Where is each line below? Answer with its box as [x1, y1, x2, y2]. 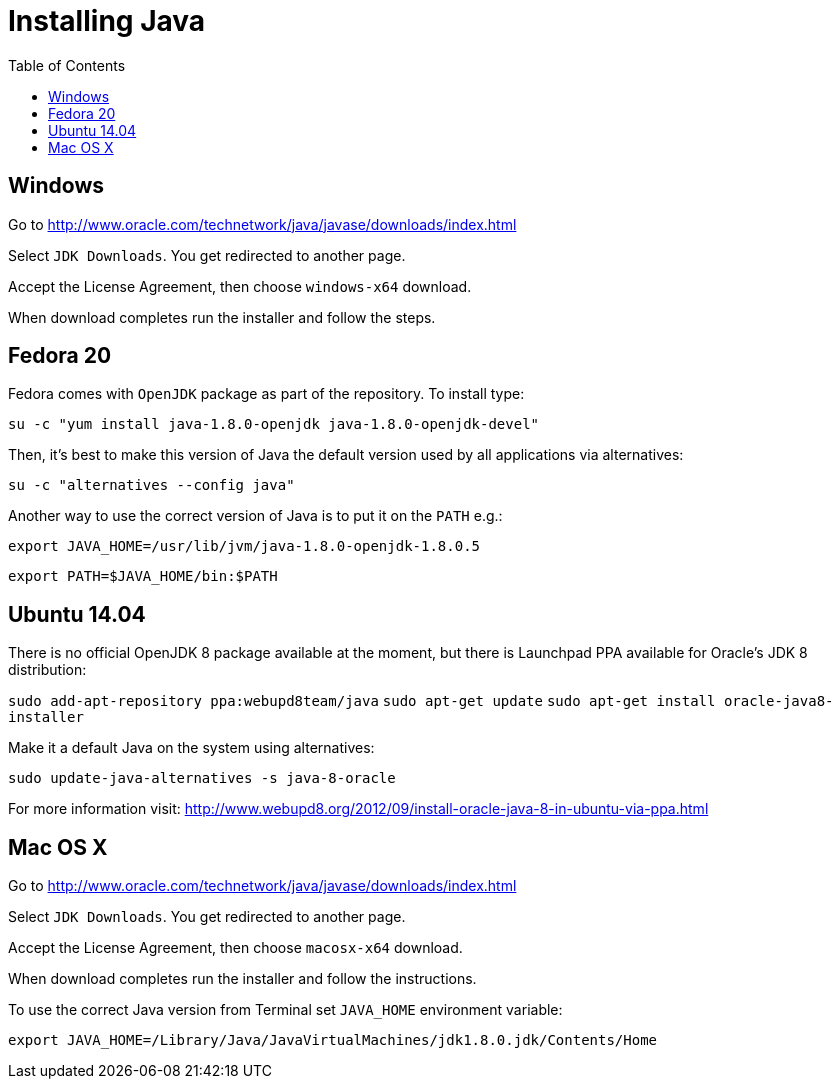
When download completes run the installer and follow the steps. [8, 308, 436, 326]
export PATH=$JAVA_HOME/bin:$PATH [8, 568, 278, 585]
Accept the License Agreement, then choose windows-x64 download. [8, 277, 472, 295]
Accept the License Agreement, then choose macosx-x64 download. [8, 939, 463, 957]
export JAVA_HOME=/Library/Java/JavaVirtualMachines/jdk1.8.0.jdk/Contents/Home [8, 1032, 658, 1049]
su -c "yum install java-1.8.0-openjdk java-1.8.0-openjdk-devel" [8, 416, 540, 433]
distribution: [8, 661, 87, 679]
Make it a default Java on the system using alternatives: [8, 739, 375, 757]
